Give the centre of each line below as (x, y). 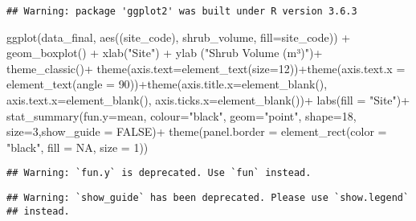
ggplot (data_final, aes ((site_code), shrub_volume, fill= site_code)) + (179, 37)
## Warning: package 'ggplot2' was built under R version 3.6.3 (182, 11)
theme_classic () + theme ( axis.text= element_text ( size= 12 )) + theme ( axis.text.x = (206, 68)
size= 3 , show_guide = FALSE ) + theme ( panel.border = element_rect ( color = (197, 131)
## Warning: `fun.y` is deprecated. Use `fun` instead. (159, 173)
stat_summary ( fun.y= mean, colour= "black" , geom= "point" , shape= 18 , (181, 115)
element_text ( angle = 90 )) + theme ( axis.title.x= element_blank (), (167, 84)
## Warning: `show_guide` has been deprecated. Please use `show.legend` (208, 198)
